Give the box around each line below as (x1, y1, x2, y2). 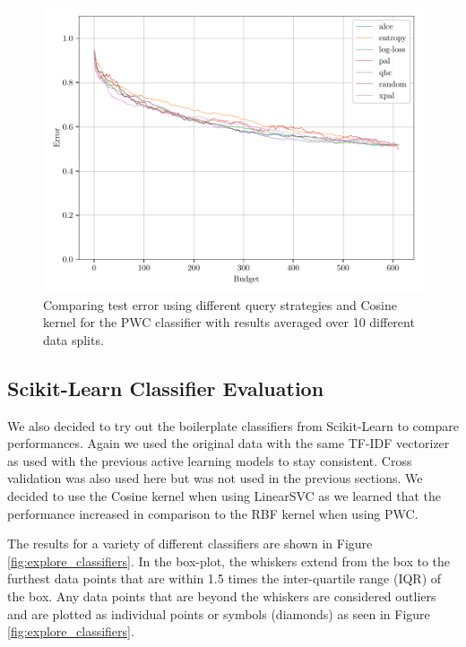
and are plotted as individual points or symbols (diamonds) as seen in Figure (7, 604, 430, 623)
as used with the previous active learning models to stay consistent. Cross (7, 451, 412, 470)
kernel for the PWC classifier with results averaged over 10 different (43, 313, 415, 332)
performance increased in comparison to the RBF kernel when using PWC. (7, 504, 419, 522)
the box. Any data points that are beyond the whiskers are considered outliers (7, 586, 436, 605)
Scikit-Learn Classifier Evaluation (7, 374, 324, 401)
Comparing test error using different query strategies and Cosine (43, 295, 397, 314)
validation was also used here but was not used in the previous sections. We (7, 469, 423, 487)
